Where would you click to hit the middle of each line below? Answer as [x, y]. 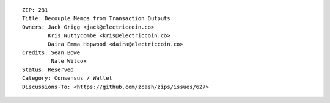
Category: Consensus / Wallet [68, 78]
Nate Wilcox [69, 61]
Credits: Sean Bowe [51, 52]
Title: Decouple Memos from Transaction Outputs [96, 19]
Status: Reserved [48, 69]
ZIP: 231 [35, 10]
